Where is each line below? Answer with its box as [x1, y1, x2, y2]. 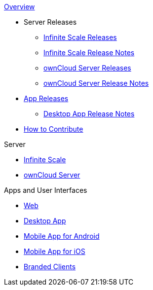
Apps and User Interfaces [4, 186, 87, 194]
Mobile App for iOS [24, 247, 85, 255]
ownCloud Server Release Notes [43, 79, 149, 87]
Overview [4, 2, 35, 11]
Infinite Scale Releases [43, 33, 117, 41]
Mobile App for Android [24, 232, 100, 240]
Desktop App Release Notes [43, 109, 135, 118]
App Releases [24, 94, 69, 103]
